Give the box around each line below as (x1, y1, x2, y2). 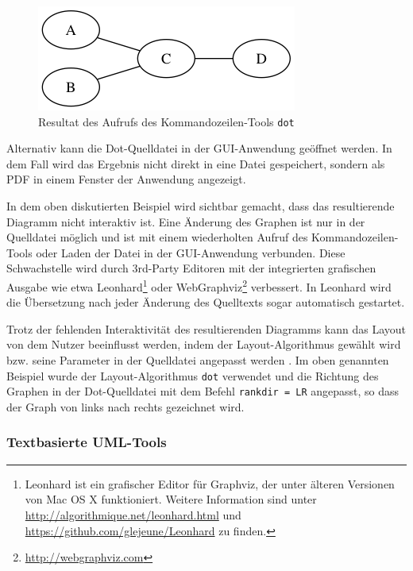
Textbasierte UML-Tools (6, 432, 167, 452)
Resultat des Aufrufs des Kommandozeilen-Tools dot (38, 113, 295, 129)
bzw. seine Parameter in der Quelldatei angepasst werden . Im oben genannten (6, 352, 389, 368)
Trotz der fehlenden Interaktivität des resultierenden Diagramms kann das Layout (6, 320, 407, 337)
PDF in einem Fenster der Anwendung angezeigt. (6, 171, 246, 187)
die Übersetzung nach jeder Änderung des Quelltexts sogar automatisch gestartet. (6, 294, 405, 311)
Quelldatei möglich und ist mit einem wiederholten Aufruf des (6, 229, 308, 245)
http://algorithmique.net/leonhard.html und (25, 506, 241, 523)
